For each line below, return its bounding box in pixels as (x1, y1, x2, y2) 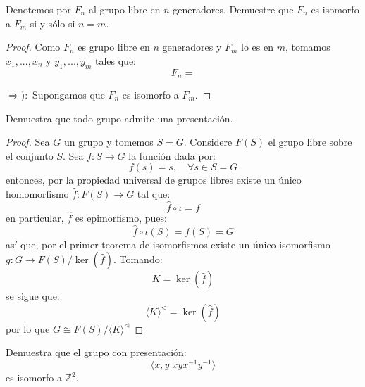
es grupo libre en (78, 39, 150, 54)
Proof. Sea (6, 134, 50, 149)
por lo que (6, 321, 50, 336)
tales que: (94, 53, 136, 68)
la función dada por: (128, 148, 216, 163)
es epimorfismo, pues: (75, 210, 167, 224)
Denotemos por (6, 2, 71, 16)
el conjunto (6, 148, 54, 163)
